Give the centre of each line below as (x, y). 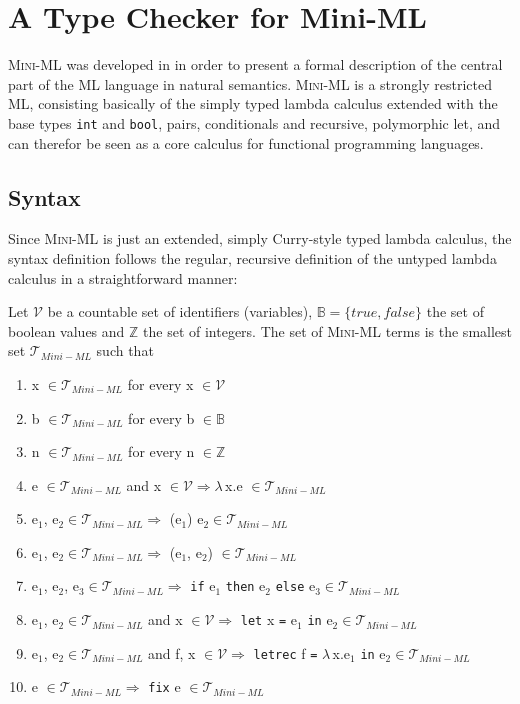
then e (245, 585)
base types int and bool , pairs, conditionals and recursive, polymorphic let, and (254, 122)
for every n (161, 451)
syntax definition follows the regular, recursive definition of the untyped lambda (252, 257)
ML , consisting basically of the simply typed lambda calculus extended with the (253, 103)
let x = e (269, 619)
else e (295, 585)
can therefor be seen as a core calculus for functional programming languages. (246, 142)
